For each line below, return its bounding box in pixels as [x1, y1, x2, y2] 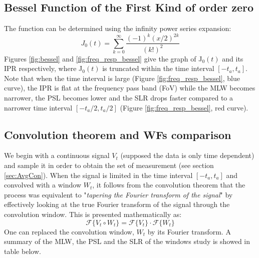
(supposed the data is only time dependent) [120, 150, 254, 160]
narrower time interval [4, 102, 73, 112]
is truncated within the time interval [102, 63, 214, 73]
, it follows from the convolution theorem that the [92, 179, 245, 190]
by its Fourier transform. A [147, 226, 231, 236]
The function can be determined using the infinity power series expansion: [4, 23, 231, 33]
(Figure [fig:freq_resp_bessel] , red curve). [120, 102, 248, 112]
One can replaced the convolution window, [4, 226, 134, 236]
